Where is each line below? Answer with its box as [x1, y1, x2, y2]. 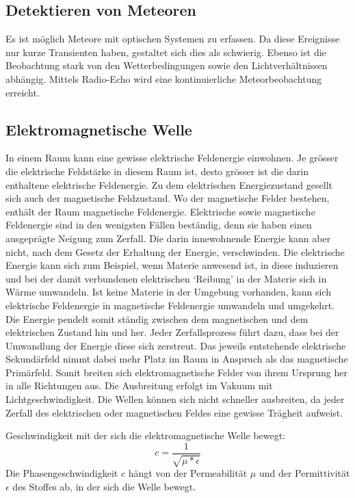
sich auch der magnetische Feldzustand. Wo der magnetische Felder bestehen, [5, 191, 330, 205]
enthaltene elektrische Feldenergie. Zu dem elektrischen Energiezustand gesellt [5, 177, 332, 192]
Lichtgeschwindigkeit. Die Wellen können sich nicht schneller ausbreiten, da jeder [5, 392, 345, 406]
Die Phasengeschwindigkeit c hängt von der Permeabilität [5, 466, 248, 480]
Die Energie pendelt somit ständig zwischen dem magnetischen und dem [5, 311, 308, 326]
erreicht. [5, 85, 40, 99]
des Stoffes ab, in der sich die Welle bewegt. [12, 479, 196, 493]
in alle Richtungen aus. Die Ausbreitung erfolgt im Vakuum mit [5, 378, 273, 393]
